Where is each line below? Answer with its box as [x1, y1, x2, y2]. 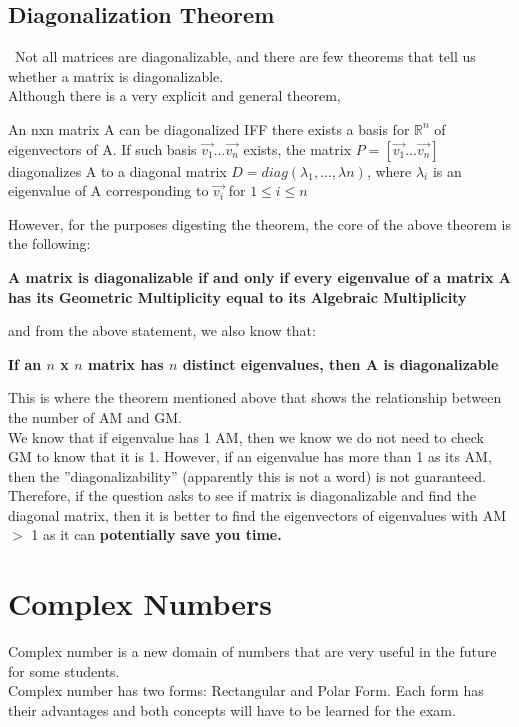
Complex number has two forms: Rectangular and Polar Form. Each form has [8, 680, 484, 701]
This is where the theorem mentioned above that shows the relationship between [8, 387, 502, 408]
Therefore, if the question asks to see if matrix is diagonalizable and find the [8, 485, 476, 506]
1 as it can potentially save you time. [31, 524, 282, 545]
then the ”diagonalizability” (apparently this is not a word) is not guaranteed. [8, 465, 486, 486]
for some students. [8, 660, 120, 681]
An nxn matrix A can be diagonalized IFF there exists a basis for [8, 118, 410, 139]
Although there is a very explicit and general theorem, [8, 85, 341, 106]
